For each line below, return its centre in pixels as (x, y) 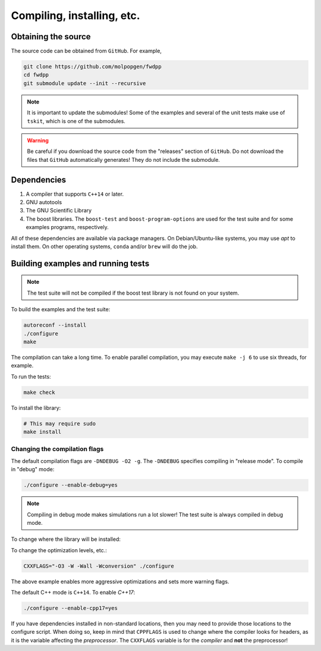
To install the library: (36, 408)
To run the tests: (31, 376)
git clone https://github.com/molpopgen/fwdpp (92, 67)
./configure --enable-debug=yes (71, 485)
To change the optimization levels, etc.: (59, 550)
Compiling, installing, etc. (75, 15)
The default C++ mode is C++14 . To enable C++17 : (73, 593)
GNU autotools (44, 202)
